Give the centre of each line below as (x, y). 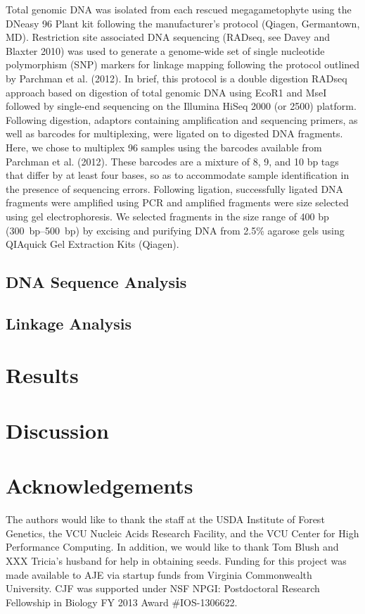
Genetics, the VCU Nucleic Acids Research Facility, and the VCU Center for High (182, 533)
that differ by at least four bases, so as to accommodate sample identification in (178, 175)
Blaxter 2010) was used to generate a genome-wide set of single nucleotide (165, 50)
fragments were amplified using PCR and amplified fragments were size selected (177, 202)
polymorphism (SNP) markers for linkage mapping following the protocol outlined (183, 64)
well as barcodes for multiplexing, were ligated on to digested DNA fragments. (174, 133)
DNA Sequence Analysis (96, 282)
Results (42, 375)
